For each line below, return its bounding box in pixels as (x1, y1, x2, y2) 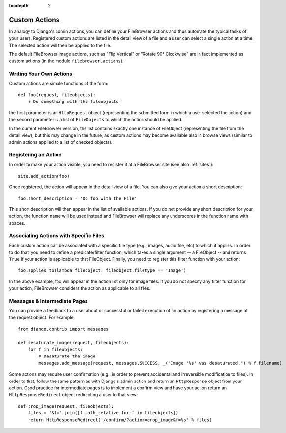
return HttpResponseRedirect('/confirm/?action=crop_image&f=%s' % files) (28, 417, 212, 423)
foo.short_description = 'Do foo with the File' (18, 195, 137, 201)
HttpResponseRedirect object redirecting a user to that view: (9, 392, 138, 398)
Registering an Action (9, 152, 62, 158)
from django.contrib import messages (18, 326, 109, 331)
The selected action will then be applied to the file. (9, 42, 112, 48)
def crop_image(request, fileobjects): (18, 403, 114, 409)
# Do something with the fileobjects (28, 99, 119, 104)
